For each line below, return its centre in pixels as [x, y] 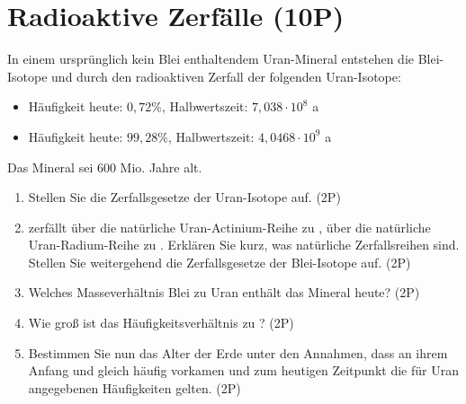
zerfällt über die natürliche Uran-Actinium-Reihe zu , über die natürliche [229, 227]
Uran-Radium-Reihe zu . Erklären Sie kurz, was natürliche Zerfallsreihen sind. [244, 245]
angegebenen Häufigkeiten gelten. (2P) [134, 387]
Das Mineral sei [50, 167]
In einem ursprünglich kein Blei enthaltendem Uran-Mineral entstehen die [211, 59]
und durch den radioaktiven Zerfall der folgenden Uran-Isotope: [226, 76]
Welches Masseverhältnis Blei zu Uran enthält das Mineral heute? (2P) [224, 292]
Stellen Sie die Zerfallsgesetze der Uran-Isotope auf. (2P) [184, 197]
